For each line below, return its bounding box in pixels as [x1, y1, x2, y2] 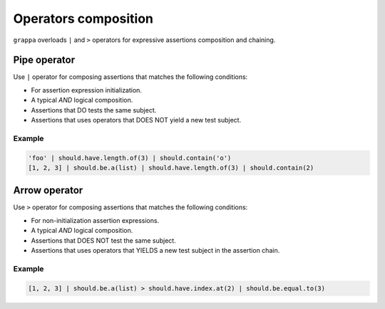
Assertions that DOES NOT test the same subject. [31, 236, 176, 245]
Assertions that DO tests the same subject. [31, 105, 157, 114]
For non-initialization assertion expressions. [31, 216, 160, 224]
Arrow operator [13, 184, 83, 197]
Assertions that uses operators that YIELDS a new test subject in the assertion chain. [31, 246, 280, 255]
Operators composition [13, 11, 153, 26]
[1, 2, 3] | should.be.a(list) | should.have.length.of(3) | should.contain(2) [28, 164, 314, 172]
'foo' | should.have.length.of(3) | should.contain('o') [28, 154, 232, 162]
